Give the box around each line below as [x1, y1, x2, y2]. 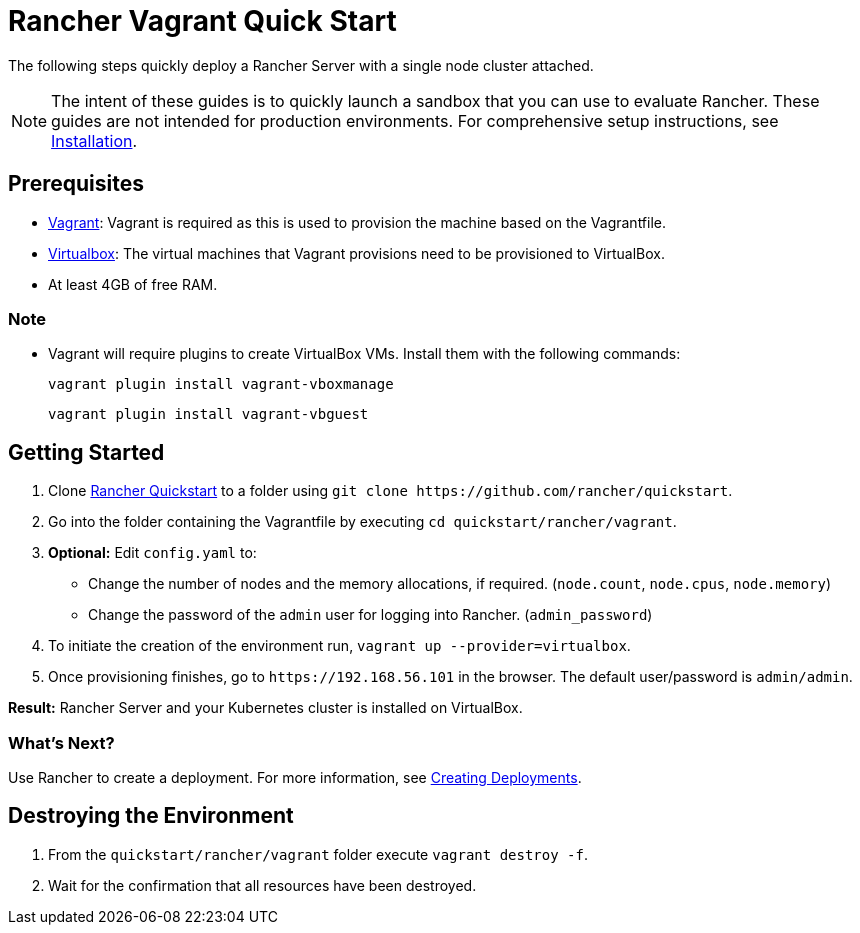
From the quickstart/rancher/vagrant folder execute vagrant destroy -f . [48, 845, 588, 863]
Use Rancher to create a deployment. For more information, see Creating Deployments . [8, 768, 582, 786]
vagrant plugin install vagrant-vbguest [48, 406, 369, 423]
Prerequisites [8, 171, 144, 197]
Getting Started [8, 439, 165, 465]
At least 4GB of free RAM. [48, 275, 218, 293]
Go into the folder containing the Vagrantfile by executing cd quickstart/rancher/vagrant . [48, 513, 677, 531]
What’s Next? [8, 732, 115, 753]
